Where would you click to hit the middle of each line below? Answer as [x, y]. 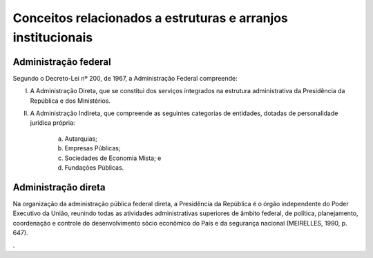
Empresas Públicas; [93, 148]
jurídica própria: [52, 123]
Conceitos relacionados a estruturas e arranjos [150, 18]
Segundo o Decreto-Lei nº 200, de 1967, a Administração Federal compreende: [125, 78]
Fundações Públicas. [94, 167]
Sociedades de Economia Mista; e [113, 158]
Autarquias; [81, 139]
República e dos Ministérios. [70, 101]
